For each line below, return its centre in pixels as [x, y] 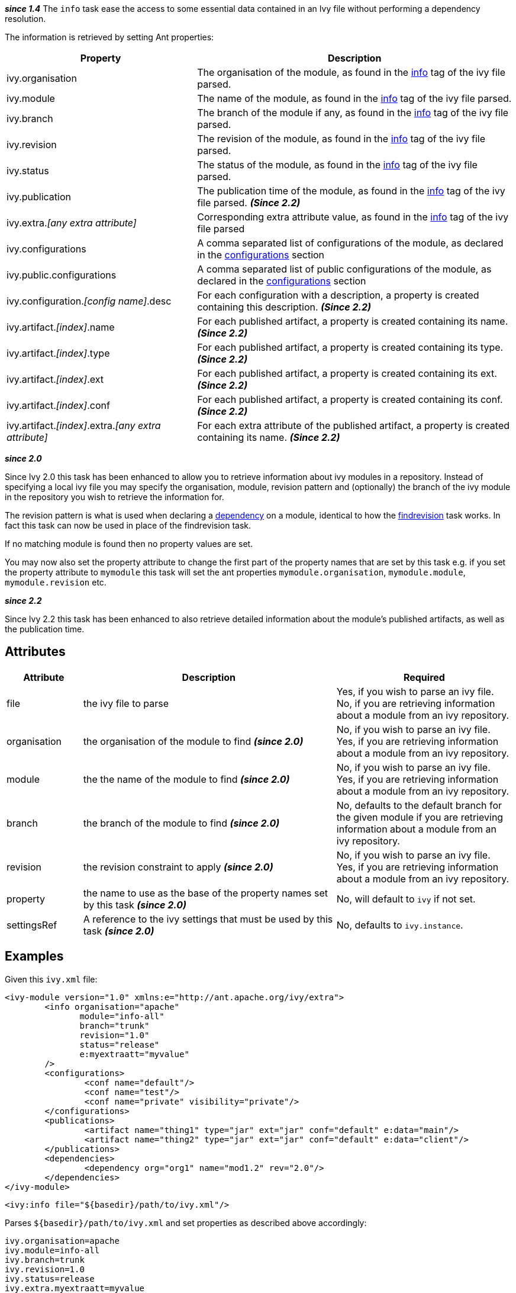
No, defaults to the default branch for [419, 805]
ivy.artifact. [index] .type [58, 353]
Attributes [35, 652]
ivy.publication [39, 197]
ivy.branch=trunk [45, 1260]
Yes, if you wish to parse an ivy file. [415, 691]
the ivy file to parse [126, 703]
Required [424, 677]
